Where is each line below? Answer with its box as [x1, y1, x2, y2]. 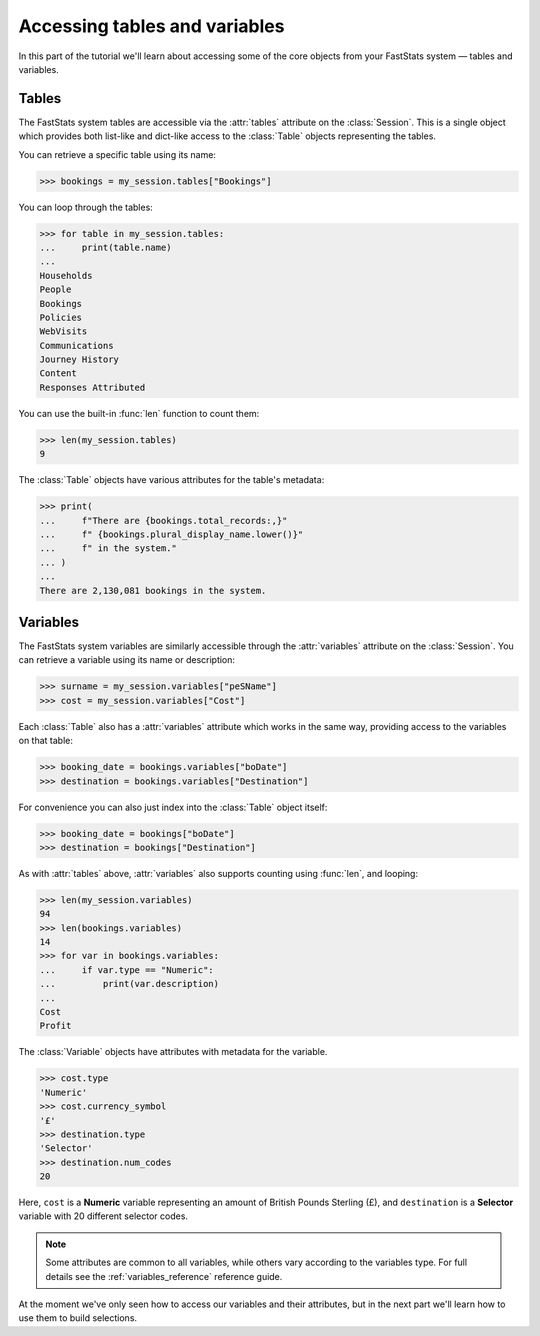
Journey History [39, 354, 120, 365]
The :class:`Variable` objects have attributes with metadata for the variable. [18, 1046, 328, 1058]
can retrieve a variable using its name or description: [18, 654, 235, 666]
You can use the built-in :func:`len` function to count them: [18, 407, 260, 419]
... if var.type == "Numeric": [39, 964, 214, 975]
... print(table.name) [39, 241, 172, 253]
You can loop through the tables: [18, 201, 154, 213]
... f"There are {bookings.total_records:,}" [39, 515, 288, 526]
